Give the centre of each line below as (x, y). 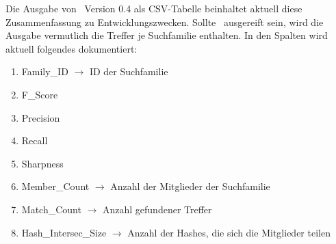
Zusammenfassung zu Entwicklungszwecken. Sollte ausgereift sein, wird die (165, 22)
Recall (35, 140)
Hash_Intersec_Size (64, 232)
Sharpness (42, 163)
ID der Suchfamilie (129, 71)
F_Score (40, 94)
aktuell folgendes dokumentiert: (72, 48)
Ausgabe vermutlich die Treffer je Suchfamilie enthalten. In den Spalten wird (167, 35)
